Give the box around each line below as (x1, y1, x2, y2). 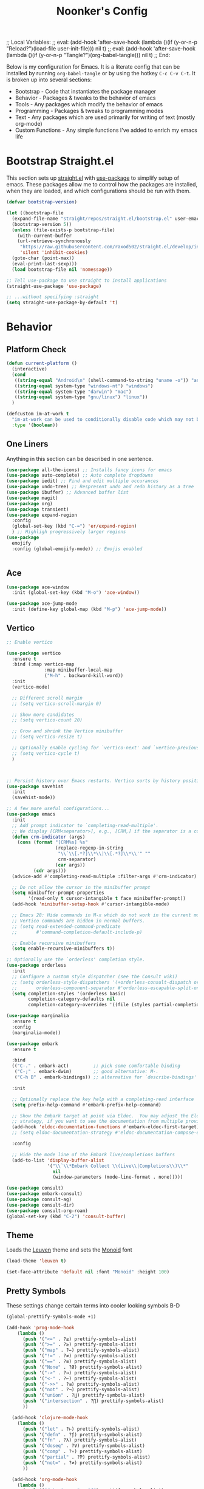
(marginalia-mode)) (12, 1029, 61, 1036)
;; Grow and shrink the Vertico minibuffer (12, 728, 123, 734)
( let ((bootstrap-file (6, 210, 64, 216)
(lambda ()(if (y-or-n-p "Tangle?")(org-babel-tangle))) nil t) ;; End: (6, 52, 171, 59)
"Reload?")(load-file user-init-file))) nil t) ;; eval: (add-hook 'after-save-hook (6, 45, 196, 52)
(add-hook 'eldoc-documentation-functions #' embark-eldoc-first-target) (12, 1124, 200, 1130)
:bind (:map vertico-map (12, 661, 75, 667)
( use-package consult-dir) (6, 1202, 75, 1208)
